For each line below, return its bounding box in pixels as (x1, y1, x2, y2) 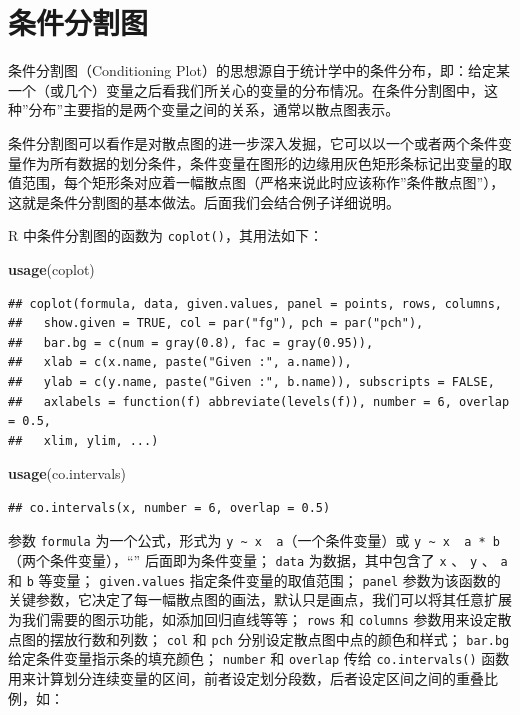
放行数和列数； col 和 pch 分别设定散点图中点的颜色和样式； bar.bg (63, 628, 510, 649)
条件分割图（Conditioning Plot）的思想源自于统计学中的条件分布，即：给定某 (8, 60, 510, 81)
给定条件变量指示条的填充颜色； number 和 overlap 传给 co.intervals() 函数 (8, 648, 510, 669)
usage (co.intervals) (8, 463, 127, 484)
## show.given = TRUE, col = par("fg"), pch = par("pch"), (8, 316, 424, 331)
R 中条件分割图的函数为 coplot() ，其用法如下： (8, 225, 323, 246)
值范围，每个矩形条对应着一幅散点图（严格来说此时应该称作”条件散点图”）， (8, 172, 505, 193)
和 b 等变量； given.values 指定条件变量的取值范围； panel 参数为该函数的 (8, 569, 501, 590)
